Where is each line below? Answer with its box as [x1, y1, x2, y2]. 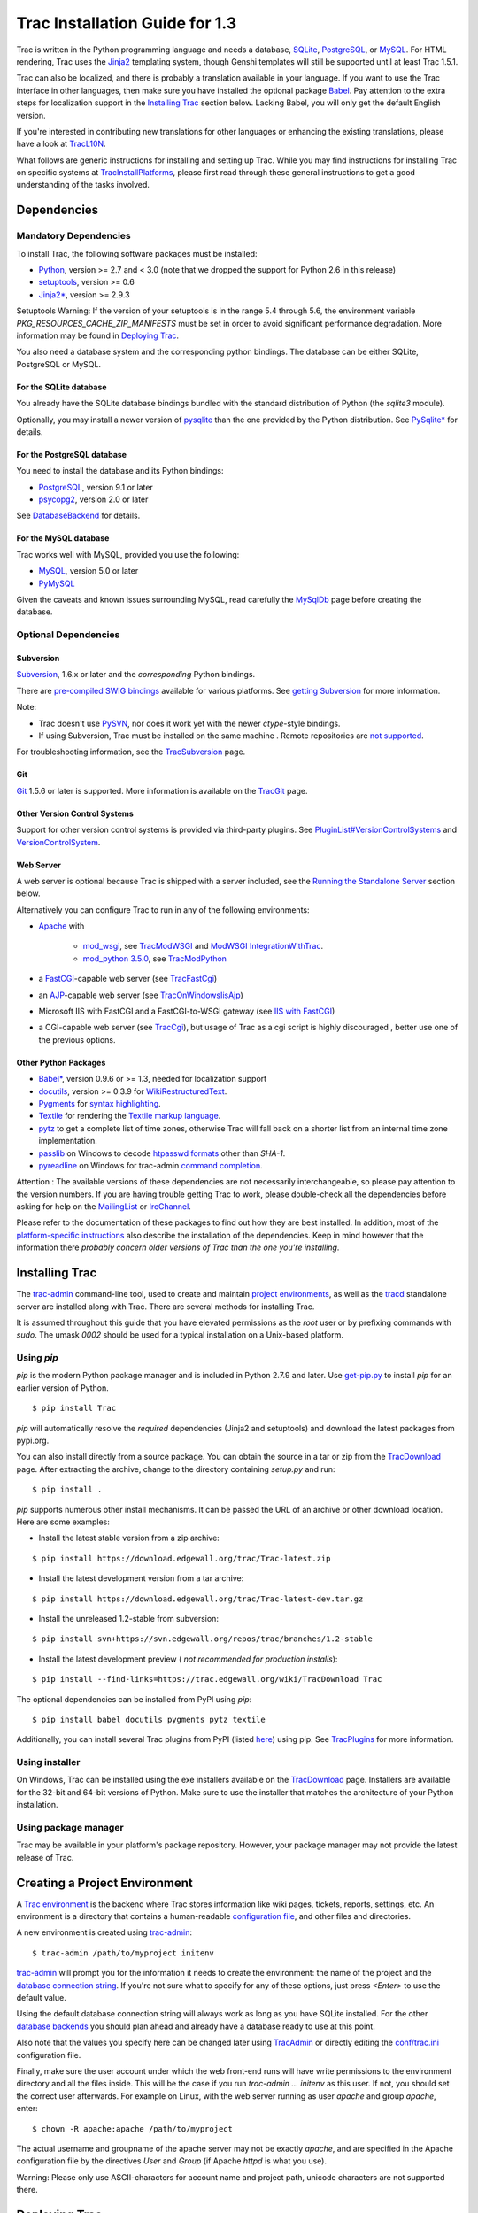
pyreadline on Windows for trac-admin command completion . [38, 1160, 263, 1170]
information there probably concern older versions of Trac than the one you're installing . [16, 1242, 340, 1253]
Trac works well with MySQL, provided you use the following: [16, 549, 240, 559]
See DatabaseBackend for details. [16, 510, 141, 521]
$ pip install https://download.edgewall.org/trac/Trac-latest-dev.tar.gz [32, 1593, 364, 1604]
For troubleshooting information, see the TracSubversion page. [16, 746, 246, 757]
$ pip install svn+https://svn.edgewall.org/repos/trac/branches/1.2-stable [32, 1634, 374, 1644]
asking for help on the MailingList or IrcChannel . [16, 1201, 192, 1212]
